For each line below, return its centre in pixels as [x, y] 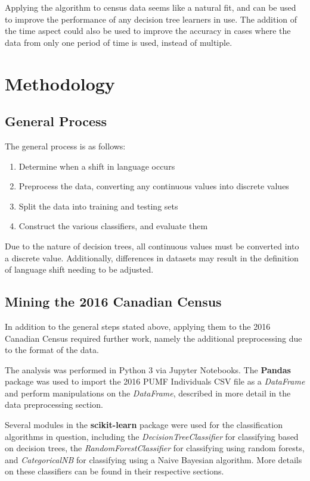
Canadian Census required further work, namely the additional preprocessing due [154, 338]
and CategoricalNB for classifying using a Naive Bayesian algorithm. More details [154, 459]
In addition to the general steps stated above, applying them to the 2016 [138, 326]
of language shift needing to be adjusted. [79, 269]
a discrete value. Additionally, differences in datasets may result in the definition [152, 257]
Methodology [60, 83]
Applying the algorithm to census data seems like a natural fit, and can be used [151, 7]
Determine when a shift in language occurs [97, 166]
